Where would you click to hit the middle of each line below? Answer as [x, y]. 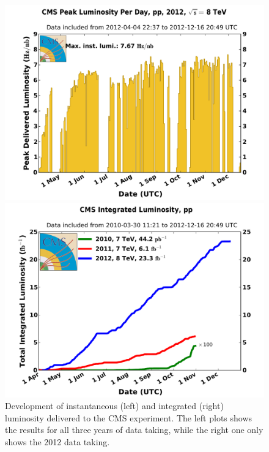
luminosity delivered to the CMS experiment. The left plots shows [129, 417]
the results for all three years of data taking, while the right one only [134, 430]
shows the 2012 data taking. [57, 441]
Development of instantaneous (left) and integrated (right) [114, 406]
